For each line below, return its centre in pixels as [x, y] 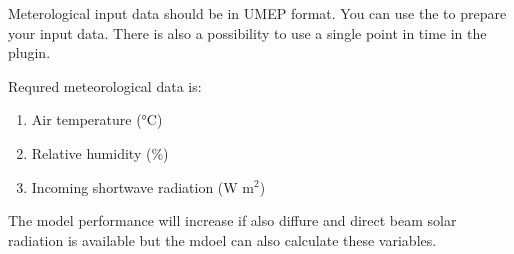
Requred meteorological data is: [105, 85]
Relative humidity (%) [100, 152]
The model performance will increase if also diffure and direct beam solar [232, 220]
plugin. [29, 52]
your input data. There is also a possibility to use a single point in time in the [247, 32]
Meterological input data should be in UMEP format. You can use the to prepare [257, 13]
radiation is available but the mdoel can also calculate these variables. [222, 239]
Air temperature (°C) [97, 119]
